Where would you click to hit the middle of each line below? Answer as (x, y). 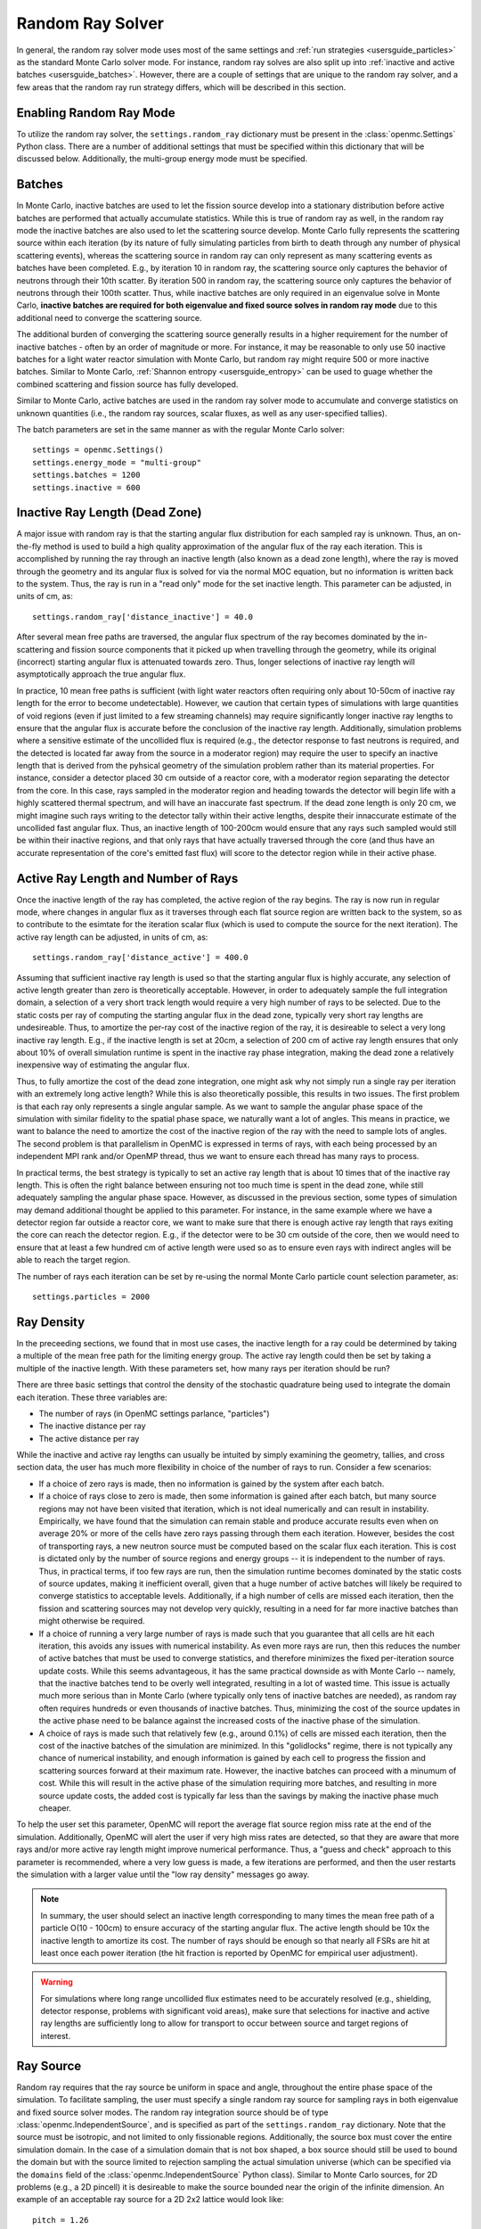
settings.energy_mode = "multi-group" (117, 462)
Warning (57, 1982)
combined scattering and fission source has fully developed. (127, 384)
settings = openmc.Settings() (98, 450)
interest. (56, 2036)
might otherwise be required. (92, 1621)
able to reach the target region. (73, 1260)
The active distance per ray (89, 1438)
